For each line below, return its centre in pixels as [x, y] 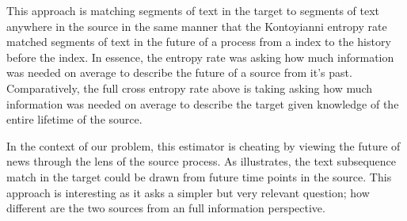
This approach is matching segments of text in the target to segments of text [193, 10]
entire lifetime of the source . [74, 119]
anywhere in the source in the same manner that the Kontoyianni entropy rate [197, 26]
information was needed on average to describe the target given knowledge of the [203, 103]
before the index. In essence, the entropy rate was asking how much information [200, 57]
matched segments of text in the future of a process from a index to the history [199, 42]
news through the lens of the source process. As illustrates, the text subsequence [202, 161]
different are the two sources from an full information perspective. [166, 208]
